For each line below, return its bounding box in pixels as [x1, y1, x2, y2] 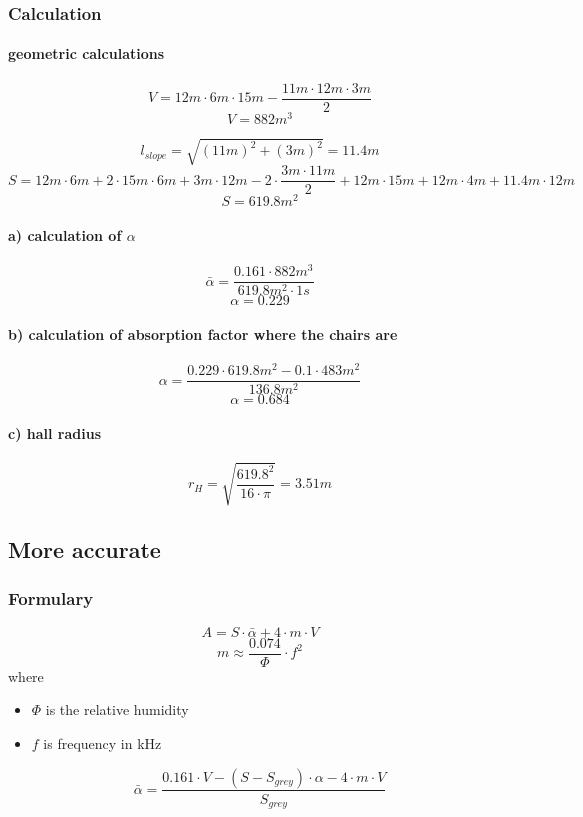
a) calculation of [8, 225, 122, 246]
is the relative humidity [45, 699, 189, 720]
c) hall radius [8, 422, 102, 443]
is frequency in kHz [43, 732, 162, 753]
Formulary [8, 586, 94, 611]
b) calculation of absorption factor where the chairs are [8, 324, 398, 344]
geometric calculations [8, 43, 165, 64]
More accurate [8, 534, 161, 565]
